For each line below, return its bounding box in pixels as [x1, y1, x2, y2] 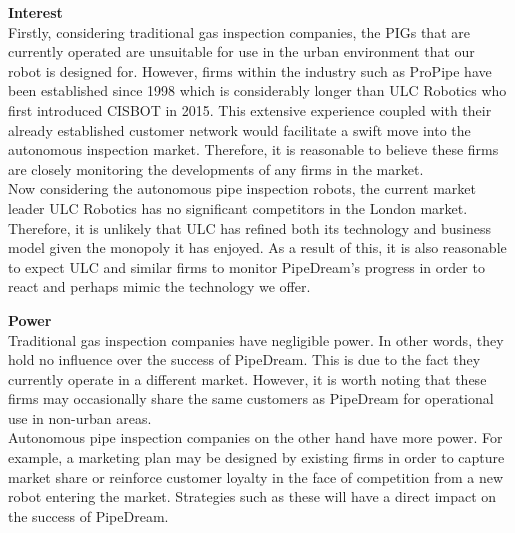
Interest [8, 2, 63, 22]
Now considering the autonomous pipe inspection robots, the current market [8, 178, 476, 199]
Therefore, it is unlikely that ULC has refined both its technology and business [8, 217, 492, 238]
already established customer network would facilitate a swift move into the [8, 119, 471, 140]
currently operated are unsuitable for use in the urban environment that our [8, 41, 475, 62]
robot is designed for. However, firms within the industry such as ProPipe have [8, 60, 492, 81]
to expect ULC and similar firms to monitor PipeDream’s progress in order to [8, 256, 485, 277]
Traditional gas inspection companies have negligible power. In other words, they [8, 329, 504, 350]
